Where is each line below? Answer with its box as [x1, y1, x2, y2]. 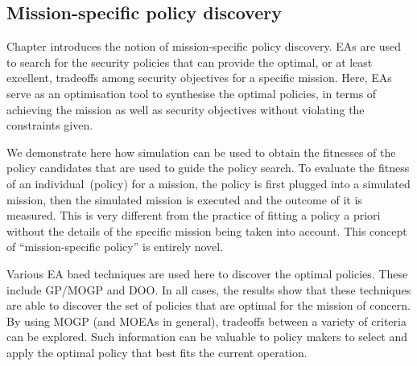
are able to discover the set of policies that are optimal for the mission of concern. [6, 297, 411, 314]
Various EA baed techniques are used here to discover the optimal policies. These [6, 265, 408, 282]
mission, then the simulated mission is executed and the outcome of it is [6, 191, 362, 208]
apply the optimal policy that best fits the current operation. [6, 343, 308, 360]
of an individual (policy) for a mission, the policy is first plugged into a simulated [6, 175, 411, 191]
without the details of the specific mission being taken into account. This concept [6, 222, 407, 239]
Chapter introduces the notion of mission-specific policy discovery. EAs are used [6, 38, 402, 55]
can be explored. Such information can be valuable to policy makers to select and [6, 328, 408, 345]
